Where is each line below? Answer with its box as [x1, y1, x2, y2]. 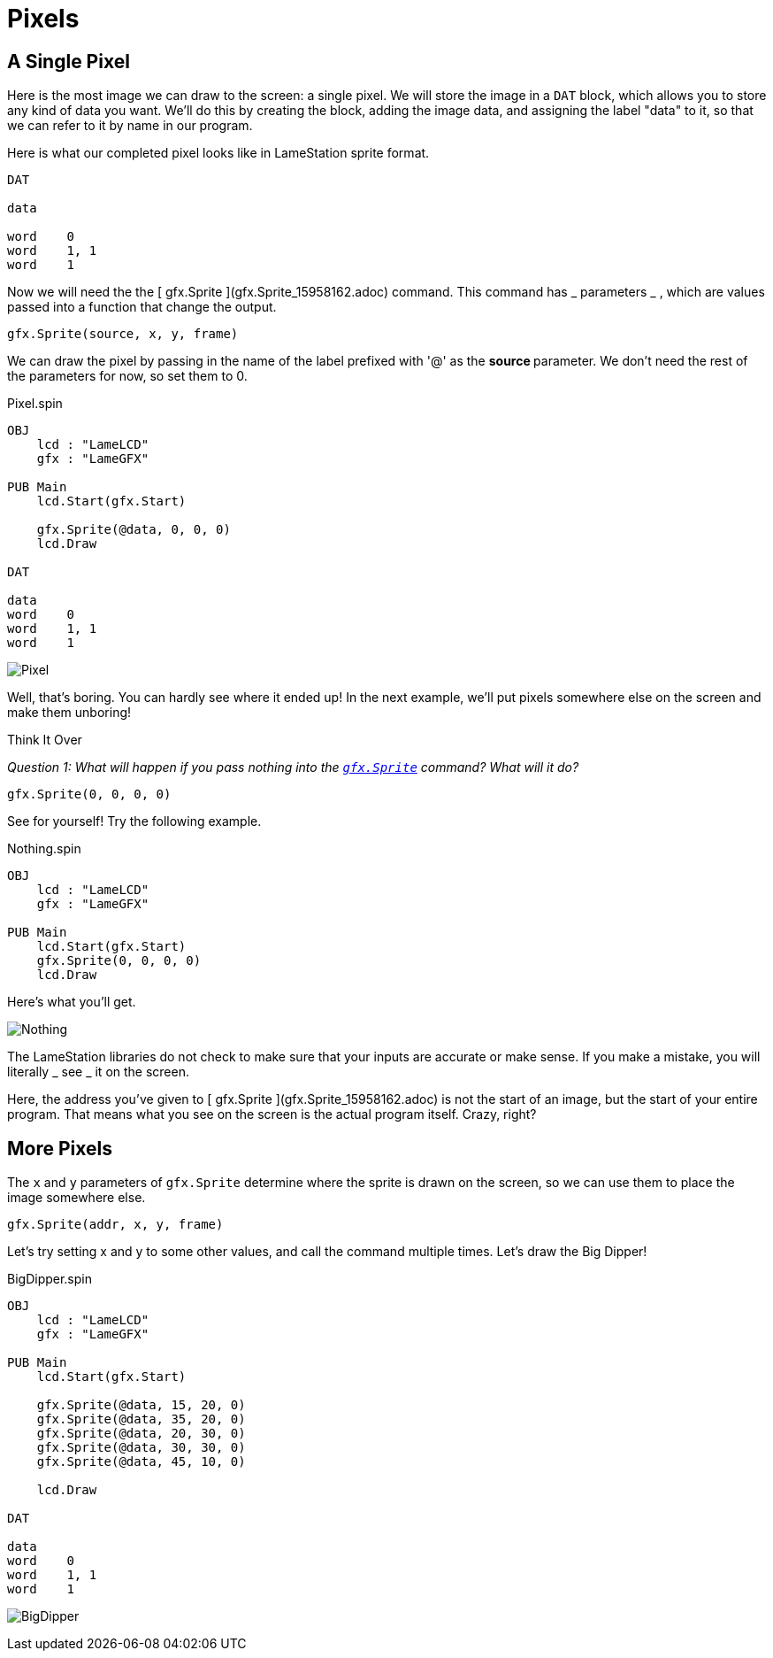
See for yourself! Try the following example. [7, 814, 262, 829]
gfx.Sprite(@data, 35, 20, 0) [36, 1412, 246, 1427]
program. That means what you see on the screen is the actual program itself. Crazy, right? [7, 1107, 537, 1122]
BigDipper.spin [7, 1271, 92, 1287]
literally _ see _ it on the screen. [7, 1064, 189, 1080]
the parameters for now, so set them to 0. [7, 368, 248, 384]
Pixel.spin [7, 396, 63, 412]
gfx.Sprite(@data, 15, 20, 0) [36, 1398, 246, 1413]
